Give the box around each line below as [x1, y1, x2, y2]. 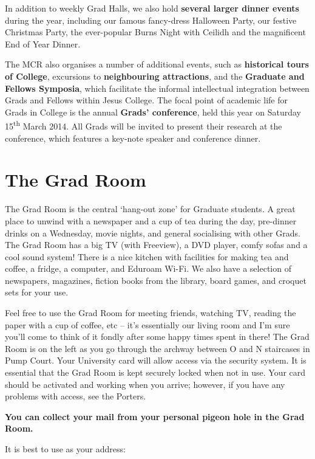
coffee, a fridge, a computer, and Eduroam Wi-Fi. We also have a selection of [5, 262, 291, 275]
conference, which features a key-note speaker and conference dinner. [5, 131, 261, 144]
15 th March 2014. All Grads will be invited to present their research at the [5, 118, 282, 132]
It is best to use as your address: [5, 443, 126, 455]
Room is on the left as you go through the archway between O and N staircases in [5, 342, 310, 354]
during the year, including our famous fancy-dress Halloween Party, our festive [5, 13, 297, 26]
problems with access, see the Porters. [5, 390, 146, 402]
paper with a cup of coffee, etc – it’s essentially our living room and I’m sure [5, 318, 290, 331]
